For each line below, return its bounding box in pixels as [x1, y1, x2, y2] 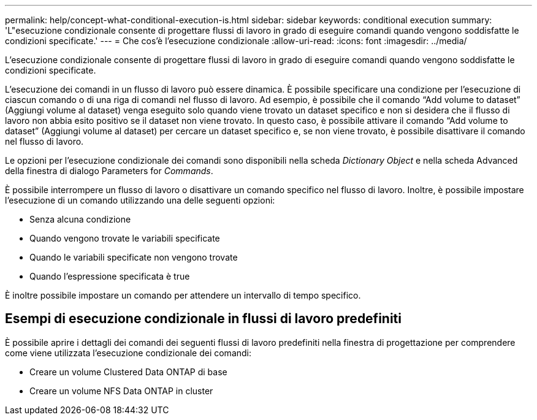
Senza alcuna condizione [29, 214, 131, 224]
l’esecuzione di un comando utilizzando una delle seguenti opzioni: [5, 195, 275, 205]
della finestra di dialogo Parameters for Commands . [5, 166, 213, 176]
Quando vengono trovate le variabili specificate [29, 233, 220, 243]
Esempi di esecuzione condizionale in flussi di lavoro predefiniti [5, 311, 402, 327]
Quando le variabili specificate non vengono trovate [29, 252, 238, 262]
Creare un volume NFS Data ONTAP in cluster [29, 385, 213, 396]
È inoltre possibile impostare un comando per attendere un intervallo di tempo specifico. [5, 290, 361, 300]
